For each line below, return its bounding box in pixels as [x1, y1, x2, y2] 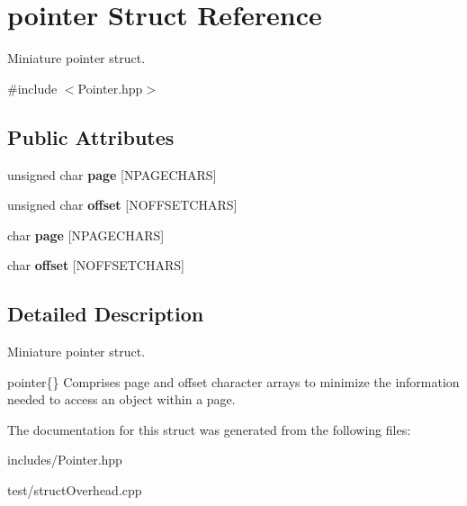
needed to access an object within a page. [7, 390, 236, 409]
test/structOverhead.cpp [7, 481, 142, 500]
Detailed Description [7, 300, 204, 328]
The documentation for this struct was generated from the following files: [7, 420, 411, 438]
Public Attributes [7, 122, 175, 150]
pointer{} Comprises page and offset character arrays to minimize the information [7, 372, 460, 391]
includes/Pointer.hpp [7, 450, 122, 469]
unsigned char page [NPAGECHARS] [7, 165, 217, 184]
